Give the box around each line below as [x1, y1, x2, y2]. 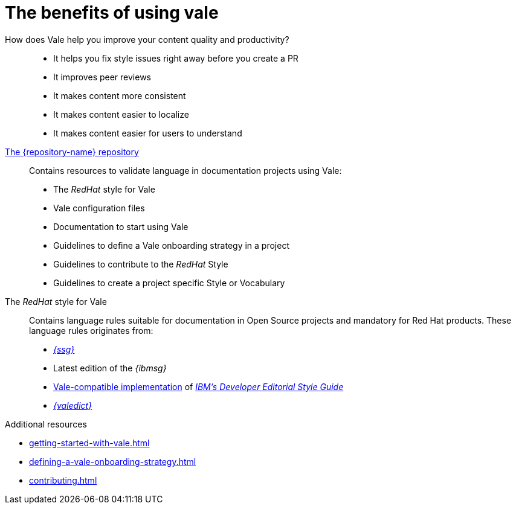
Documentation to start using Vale [53, 221, 189, 232]
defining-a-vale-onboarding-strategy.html [29, 456, 196, 467]
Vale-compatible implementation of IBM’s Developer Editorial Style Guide [53, 381, 344, 392]
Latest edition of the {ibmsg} [53, 362, 167, 373]
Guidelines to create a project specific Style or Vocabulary [53, 277, 285, 288]
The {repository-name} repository [5, 146, 139, 157]
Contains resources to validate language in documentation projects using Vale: [29, 165, 342, 176]
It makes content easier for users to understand [53, 127, 242, 138]
